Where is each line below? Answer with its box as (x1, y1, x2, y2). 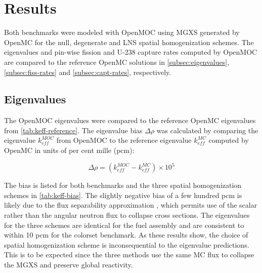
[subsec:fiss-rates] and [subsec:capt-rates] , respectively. (4, 66, 171, 77)
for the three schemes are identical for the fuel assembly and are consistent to (4, 219, 244, 230)
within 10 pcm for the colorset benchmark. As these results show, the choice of (4, 229, 248, 240)
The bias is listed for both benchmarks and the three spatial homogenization (4, 180, 242, 190)
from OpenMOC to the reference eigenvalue (56, 135, 192, 145)
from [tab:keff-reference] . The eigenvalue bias (4, 125, 143, 135)
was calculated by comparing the (156, 125, 258, 135)
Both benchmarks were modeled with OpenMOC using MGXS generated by (4, 27, 240, 37)
